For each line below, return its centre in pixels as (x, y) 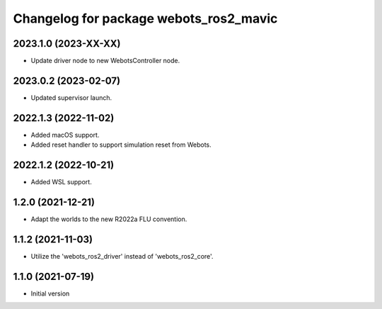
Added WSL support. (61, 182)
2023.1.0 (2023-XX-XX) (67, 44)
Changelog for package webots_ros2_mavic (145, 18)
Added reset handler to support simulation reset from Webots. (121, 145)
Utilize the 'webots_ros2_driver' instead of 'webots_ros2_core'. (122, 256)
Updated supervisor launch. (71, 97)
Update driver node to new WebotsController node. (105, 61)
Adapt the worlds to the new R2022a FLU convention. (109, 219)
